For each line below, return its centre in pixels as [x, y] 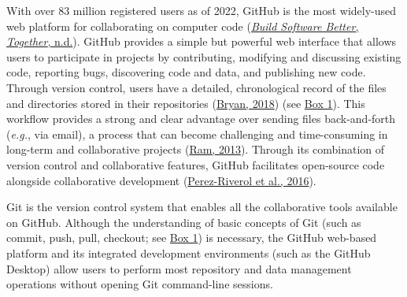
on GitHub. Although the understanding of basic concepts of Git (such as [184, 222]
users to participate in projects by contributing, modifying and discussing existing [204, 56]
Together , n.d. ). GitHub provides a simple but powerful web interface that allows [202, 41]
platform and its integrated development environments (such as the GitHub [189, 252]
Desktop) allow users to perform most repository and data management [179, 268]
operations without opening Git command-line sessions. [140, 284]
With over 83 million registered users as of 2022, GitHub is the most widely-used [202, 10]
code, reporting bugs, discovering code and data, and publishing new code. [186, 72]
